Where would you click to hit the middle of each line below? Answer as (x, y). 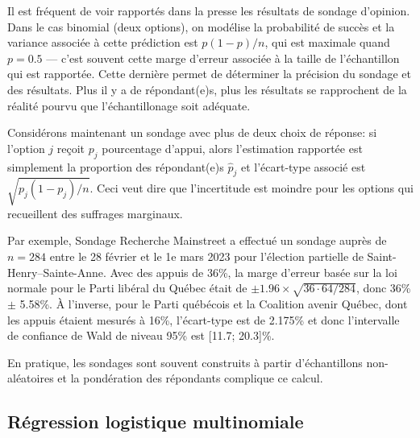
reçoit (71, 148)
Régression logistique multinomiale (156, 421)
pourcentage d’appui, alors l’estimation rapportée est (232, 148)
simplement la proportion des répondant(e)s (116, 166)
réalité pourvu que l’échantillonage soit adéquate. (129, 105)
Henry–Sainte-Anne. (57, 272)
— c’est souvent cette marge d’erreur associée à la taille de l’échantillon (223, 58)
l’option (26, 148)
